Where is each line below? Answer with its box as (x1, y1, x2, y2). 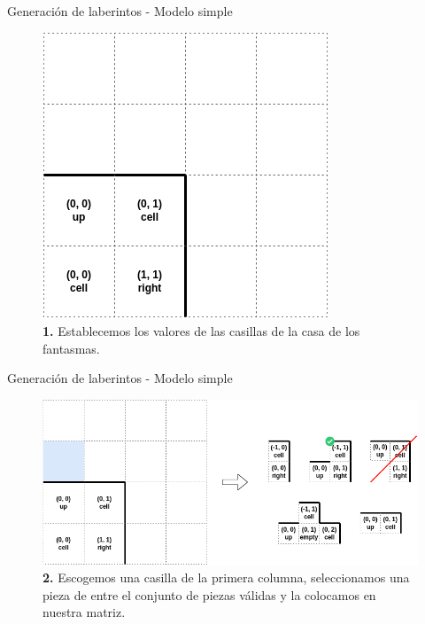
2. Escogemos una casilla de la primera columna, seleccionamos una (42, 568, 410, 587)
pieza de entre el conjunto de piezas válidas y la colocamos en (42, 585, 376, 604)
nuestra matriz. (42, 603, 126, 621)
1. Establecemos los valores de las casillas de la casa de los (42, 322, 360, 340)
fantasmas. (42, 339, 100, 357)
